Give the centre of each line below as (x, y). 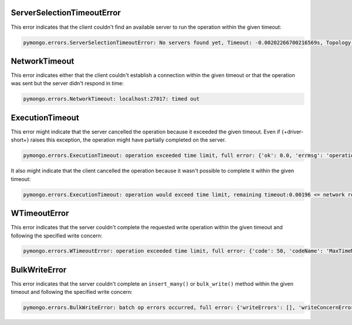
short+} (20, 140)
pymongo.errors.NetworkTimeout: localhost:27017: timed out (111, 99)
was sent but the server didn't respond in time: (67, 83)
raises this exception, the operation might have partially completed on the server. (128, 140)
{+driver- (292, 132)
